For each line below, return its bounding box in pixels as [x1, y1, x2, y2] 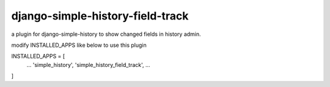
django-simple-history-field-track [11, 9, 189, 23]
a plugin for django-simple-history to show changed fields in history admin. [11, 30, 201, 38]
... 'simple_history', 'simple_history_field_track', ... [26, 61, 150, 68]
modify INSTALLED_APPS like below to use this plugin [11, 41, 147, 49]
